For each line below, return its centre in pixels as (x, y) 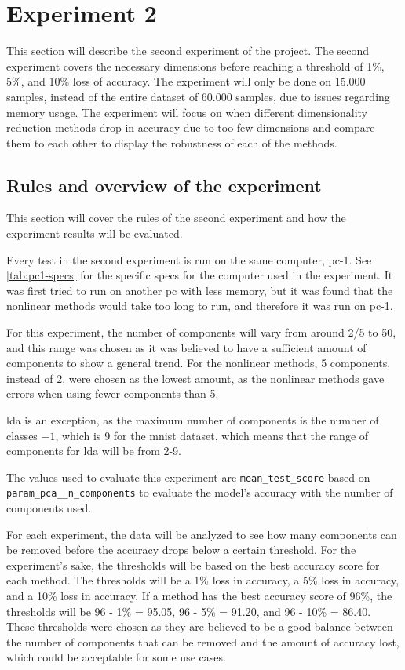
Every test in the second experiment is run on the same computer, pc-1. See (189, 259)
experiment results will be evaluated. (95, 233)
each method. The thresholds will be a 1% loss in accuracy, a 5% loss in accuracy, (203, 580)
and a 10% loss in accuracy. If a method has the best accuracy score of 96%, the (199, 596)
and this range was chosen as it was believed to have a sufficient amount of (186, 347)
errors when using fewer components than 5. (113, 393)
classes (22, 435)
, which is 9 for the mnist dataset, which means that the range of (212, 435)
